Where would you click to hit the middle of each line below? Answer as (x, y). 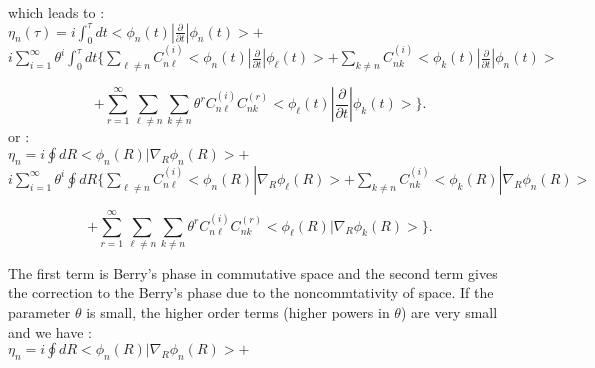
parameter (39, 312)
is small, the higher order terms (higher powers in (238, 312)
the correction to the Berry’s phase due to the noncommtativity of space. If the (251, 292)
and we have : (50, 331)
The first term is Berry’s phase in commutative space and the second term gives (253, 272)
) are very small (449, 312)
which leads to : (56, 12)
